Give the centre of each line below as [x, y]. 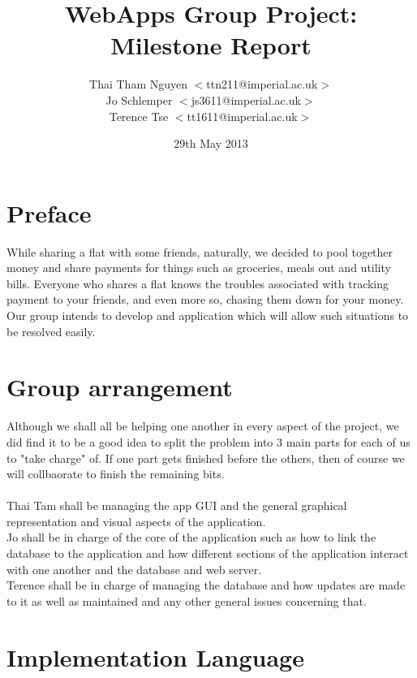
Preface [49, 212]
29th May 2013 [211, 143]
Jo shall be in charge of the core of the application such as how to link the [191, 537]
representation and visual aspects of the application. [136, 521]
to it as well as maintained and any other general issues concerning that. [187, 600]
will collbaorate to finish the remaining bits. [116, 474]
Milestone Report [211, 45]
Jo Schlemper [139, 99]
